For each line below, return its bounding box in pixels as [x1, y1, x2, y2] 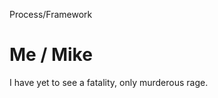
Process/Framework [9, 9, 93, 20]
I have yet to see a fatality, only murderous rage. [9, 76, 209, 88]
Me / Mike [9, 44, 93, 66]
